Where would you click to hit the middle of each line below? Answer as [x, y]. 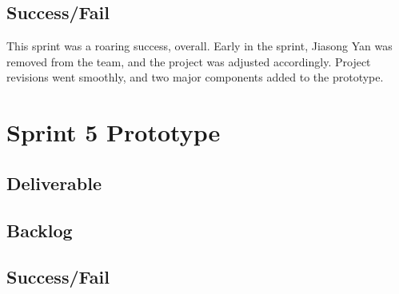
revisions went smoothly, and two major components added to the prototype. [195, 77]
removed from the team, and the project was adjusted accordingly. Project [189, 61]
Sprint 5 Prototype [114, 132]
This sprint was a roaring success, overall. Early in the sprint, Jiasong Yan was [199, 46]
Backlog [40, 230]
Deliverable [54, 183]
